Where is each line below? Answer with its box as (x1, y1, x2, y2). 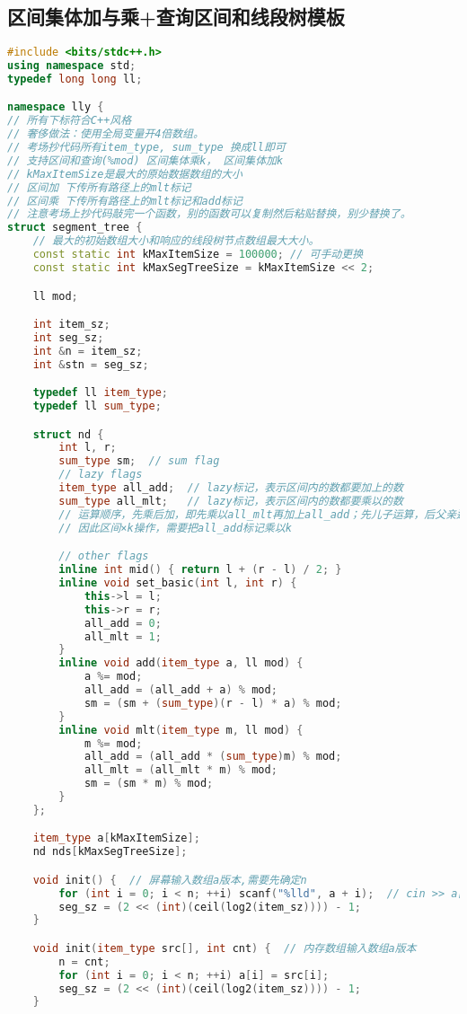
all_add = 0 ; (84, 616, 162, 630)
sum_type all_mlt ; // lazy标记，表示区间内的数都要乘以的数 (58, 494, 403, 507)
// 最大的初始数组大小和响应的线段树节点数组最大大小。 (32, 234, 320, 248)
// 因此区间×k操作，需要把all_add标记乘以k (58, 521, 292, 534)
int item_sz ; (32, 318, 110, 331)
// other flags (58, 550, 149, 563)
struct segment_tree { (7, 221, 143, 234)
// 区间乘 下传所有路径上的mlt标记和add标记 (7, 194, 242, 207)
